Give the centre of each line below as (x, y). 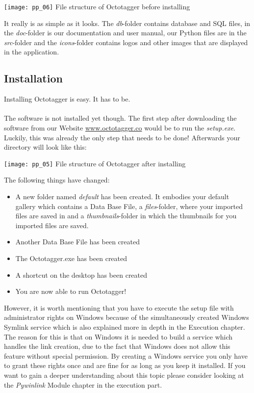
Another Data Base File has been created (77, 242)
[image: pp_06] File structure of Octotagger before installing (97, 6)
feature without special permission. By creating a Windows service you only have (126, 355)
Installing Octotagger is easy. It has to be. (67, 99)
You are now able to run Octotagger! (71, 291)
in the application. (32, 52)
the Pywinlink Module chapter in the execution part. (83, 384)
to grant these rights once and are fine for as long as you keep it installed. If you (125, 365)
